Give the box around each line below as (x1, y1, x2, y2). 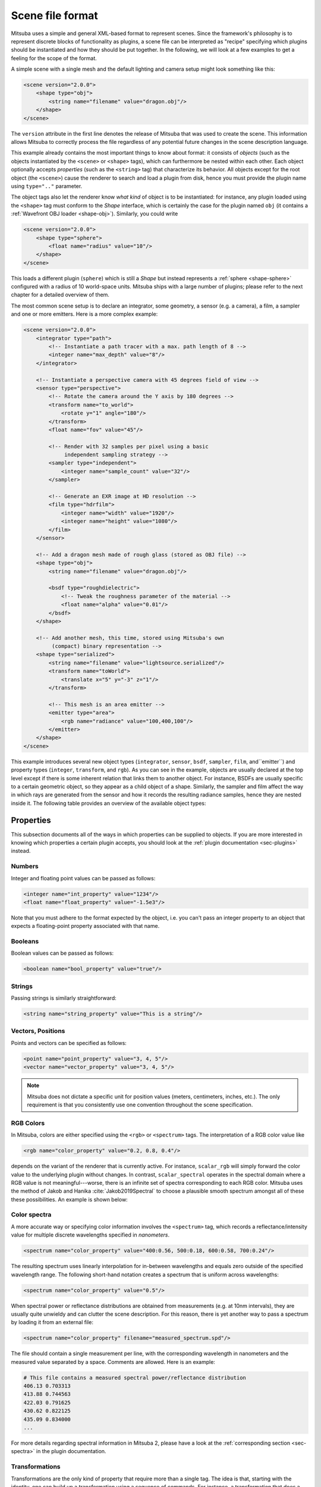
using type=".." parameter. (11, 182, 83, 190)
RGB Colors (11, 1119, 45, 1127)
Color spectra (11, 1210, 52, 1219)
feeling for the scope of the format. (11, 54, 97, 62)
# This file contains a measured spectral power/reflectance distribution (23, 1374, 247, 1381)
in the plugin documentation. (36, 1448, 106, 1455)
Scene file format (11, 9, 98, 22)
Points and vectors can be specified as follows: (11, 1039, 127, 1046)
